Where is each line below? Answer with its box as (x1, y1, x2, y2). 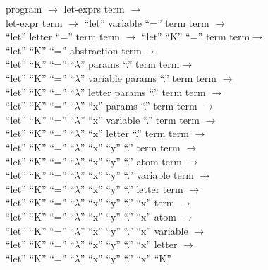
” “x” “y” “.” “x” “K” (80, 250, 171, 265)
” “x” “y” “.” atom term (80, 153, 183, 168)
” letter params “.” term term (80, 84, 206, 99)
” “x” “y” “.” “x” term (80, 195, 175, 210)
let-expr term (6, 15, 63, 30)
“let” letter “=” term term (6, 29, 120, 44)
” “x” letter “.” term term (80, 126, 189, 141)
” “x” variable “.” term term (80, 112, 200, 127)
